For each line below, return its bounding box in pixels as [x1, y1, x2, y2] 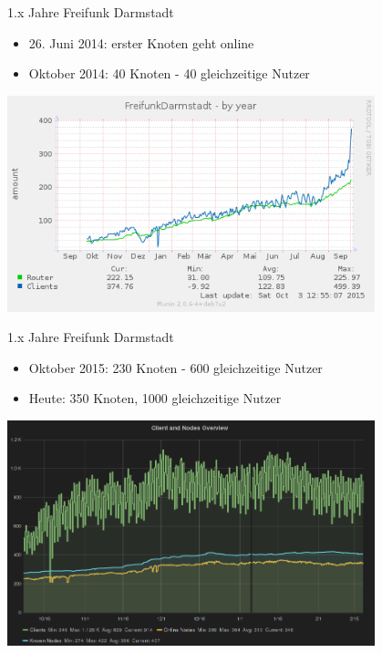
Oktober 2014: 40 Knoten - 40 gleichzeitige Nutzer [28, 64, 310, 83]
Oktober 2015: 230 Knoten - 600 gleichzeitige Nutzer [28, 358, 323, 377]
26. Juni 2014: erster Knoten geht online [28, 33, 254, 52]
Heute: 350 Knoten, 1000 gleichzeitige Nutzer [28, 389, 282, 408]
